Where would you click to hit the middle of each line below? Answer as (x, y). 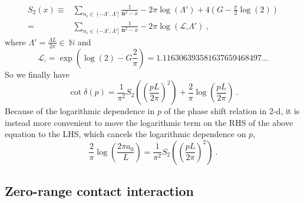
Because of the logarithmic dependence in (80, 111)
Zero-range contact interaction (99, 191)
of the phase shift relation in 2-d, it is (232, 111)
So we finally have (37, 74)
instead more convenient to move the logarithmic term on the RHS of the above (149, 122)
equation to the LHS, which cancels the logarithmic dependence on (125, 134)
